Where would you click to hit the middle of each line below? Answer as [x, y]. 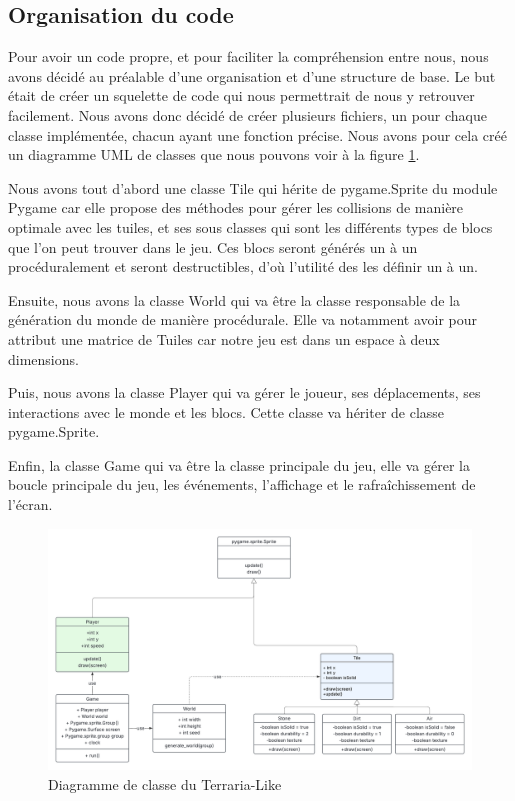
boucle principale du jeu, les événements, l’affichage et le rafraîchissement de [242, 484]
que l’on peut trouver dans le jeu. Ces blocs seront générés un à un [213, 246]
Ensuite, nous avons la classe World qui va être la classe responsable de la [234, 299]
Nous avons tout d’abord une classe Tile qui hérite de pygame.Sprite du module [253, 187]
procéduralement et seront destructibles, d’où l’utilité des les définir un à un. [243, 266]
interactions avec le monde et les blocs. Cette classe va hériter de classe [226, 411]
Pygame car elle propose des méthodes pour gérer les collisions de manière [236, 207]
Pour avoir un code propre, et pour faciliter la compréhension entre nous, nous [248, 56]
